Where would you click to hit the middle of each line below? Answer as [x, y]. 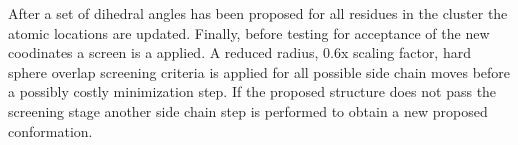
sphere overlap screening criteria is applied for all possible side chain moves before [259, 71]
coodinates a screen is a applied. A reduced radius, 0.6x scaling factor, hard [239, 52]
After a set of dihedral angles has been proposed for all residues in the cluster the [258, 13]
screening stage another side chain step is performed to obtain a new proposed [248, 110]
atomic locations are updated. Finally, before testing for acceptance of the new [249, 32]
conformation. [50, 130]
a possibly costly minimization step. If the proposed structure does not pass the [252, 91]
